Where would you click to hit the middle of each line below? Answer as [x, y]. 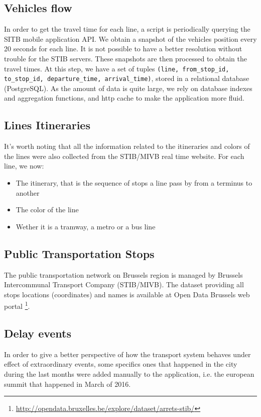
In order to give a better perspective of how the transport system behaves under [127, 354]
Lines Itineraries [47, 125]
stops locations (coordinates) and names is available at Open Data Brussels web [127, 294]
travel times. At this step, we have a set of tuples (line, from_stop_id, [117, 68]
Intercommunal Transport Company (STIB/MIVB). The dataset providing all [124, 284]
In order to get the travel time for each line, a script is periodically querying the [127, 29]
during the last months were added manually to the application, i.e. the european [129, 374]
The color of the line [47, 210]
